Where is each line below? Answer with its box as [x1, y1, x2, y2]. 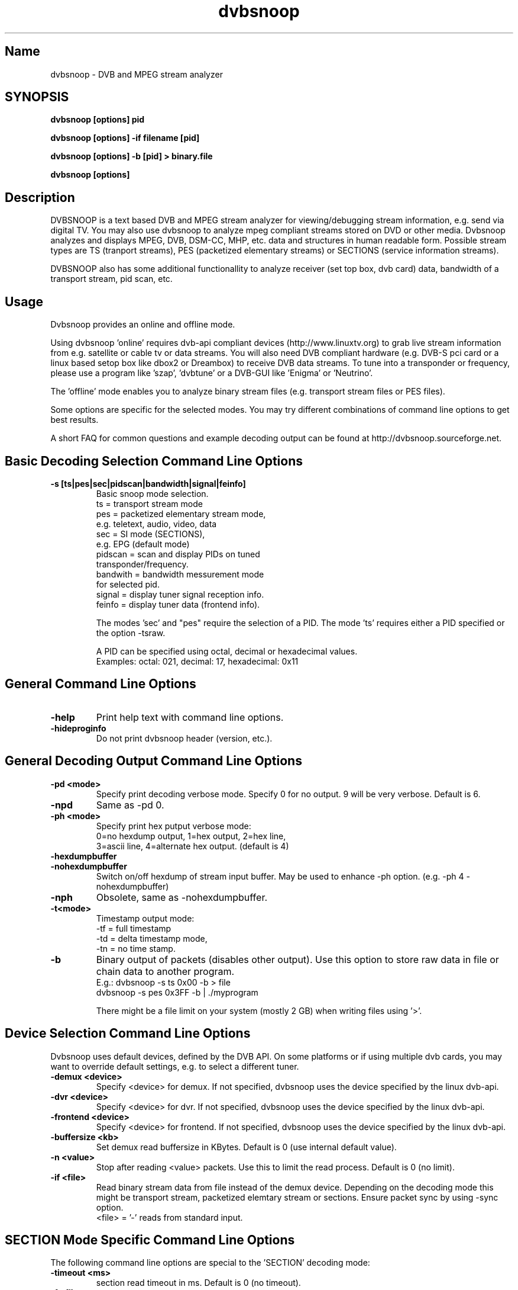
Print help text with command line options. [96, 711, 284, 723]
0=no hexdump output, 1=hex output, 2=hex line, [96, 830, 286, 841]
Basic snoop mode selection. [96, 488, 209, 499]
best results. [50, 415, 99, 425]
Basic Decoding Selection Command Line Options [5, 453, 303, 468]
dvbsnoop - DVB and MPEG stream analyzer [50, 69, 223, 79]
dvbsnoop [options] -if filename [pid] [50, 133, 200, 143]
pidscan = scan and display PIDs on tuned [96, 548, 260, 559]
